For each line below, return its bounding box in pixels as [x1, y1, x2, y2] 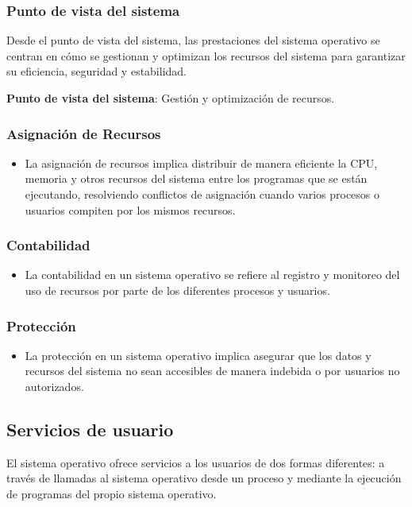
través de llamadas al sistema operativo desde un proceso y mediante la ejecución [6, 470, 402, 486]
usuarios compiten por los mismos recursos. [25, 201, 236, 218]
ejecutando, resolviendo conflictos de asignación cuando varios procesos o [25, 186, 380, 202]
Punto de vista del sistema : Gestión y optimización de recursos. [6, 90, 335, 106]
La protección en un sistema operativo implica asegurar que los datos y [25, 346, 372, 363]
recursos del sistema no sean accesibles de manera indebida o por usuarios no [25, 362, 400, 379]
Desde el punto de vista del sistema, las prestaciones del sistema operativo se [6, 32, 380, 48]
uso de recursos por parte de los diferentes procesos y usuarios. [25, 282, 330, 298]
